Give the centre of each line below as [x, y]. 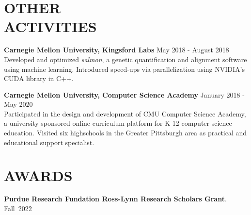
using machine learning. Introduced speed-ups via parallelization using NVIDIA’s [124, 69]
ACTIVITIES [50, 26]
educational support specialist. [49, 142]
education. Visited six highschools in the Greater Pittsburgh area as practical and [125, 133]
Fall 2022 [18, 208]
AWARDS [38, 175]
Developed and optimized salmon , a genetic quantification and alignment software [125, 59]
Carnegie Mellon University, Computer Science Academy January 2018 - [124, 94]
